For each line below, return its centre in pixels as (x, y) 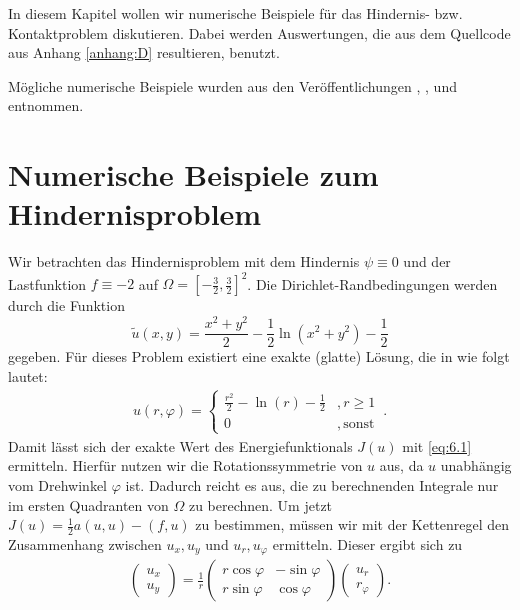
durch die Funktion (66, 305)
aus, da (401, 465)
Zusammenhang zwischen (85, 544)
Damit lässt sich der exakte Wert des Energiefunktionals (180, 445)
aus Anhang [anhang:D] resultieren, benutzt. (144, 52)
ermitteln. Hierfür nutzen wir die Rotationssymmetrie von (185, 465)
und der (427, 261)
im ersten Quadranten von (88, 504)
